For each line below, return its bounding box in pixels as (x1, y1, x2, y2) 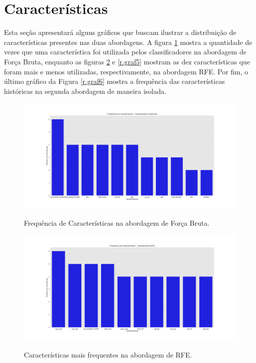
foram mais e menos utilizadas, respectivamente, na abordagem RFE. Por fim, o (4, 66, 249, 76)
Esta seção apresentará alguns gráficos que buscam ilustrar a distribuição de (4, 27, 237, 37)
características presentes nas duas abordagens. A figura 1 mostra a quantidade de (4, 36, 253, 47)
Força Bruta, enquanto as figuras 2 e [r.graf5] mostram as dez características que (4, 56, 250, 66)
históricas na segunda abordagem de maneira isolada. (4, 85, 166, 96)
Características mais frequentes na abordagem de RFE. (24, 350, 192, 360)
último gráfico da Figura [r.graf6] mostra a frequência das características (4, 76, 225, 86)
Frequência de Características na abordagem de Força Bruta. (24, 217, 210, 228)
